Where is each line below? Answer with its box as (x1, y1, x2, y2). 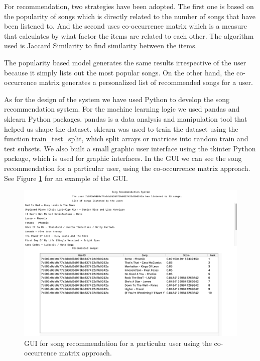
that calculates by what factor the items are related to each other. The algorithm (4, 30, 254, 41)
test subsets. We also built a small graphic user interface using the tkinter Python (4, 143, 256, 153)
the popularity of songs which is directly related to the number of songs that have (4, 11, 256, 21)
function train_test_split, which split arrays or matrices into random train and (4, 133, 248, 144)
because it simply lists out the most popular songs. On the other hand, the (4, 67, 234, 77)
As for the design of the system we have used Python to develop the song (4, 94, 230, 104)
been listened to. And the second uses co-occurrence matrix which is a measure (4, 21, 247, 31)
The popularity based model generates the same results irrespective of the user (4, 57, 246, 67)
